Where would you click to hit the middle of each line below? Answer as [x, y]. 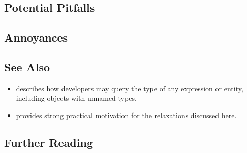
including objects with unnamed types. [76, 98]
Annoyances [36, 37]
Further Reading [49, 142]
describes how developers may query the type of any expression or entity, [130, 88]
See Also [27, 67]
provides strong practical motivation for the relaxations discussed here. [126, 115]
